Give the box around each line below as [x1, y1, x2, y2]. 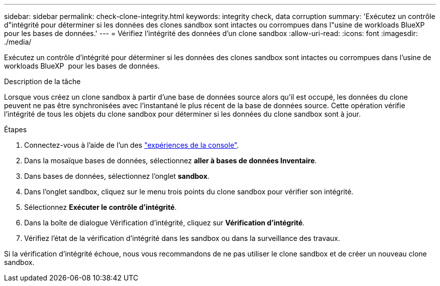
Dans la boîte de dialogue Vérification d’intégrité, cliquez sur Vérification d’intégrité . [24, 218, 305, 227]
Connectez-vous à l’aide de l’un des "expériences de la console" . [24, 141, 239, 149]
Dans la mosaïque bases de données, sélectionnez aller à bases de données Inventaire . [24, 156, 317, 165]
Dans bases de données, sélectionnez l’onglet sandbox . [24, 172, 209, 180]
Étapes [4, 125, 27, 134]
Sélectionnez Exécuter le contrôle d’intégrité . [24, 203, 177, 211]
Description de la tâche [4, 77, 81, 86]
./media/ [4, 38, 32, 46]
